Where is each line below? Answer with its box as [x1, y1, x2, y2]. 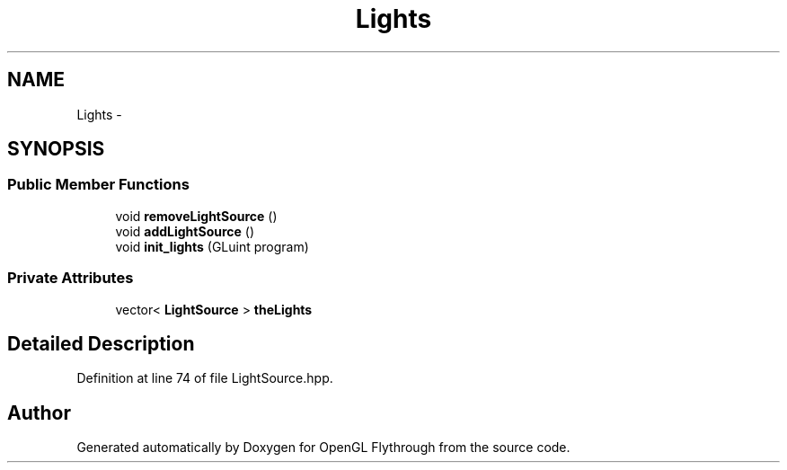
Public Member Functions [7, 175, 190, 194]
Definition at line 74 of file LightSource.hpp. [76, 370, 333, 386]
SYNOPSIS [7, 137, 105, 161]
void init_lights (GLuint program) [115, 238, 309, 254]
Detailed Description [7, 332, 195, 355]
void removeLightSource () [115, 208, 278, 224]
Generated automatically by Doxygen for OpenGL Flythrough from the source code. [76, 439, 570, 456]
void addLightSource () [115, 223, 255, 239]
